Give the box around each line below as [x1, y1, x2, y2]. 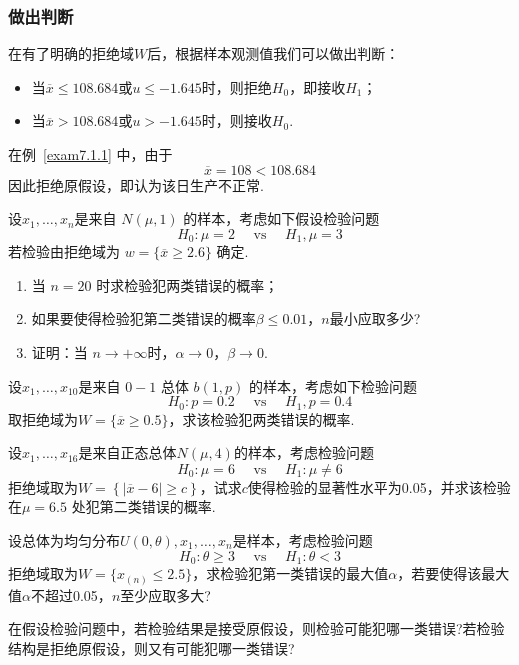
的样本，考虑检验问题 [233, 442, 374, 463]
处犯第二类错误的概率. [71, 496, 216, 517]
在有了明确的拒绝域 [8, 43, 134, 64]
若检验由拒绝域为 [8, 241, 120, 262]
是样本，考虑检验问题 [232, 530, 373, 551]
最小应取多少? [329, 308, 421, 329]
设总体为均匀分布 [8, 530, 120, 551]
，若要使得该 [397, 563, 482, 584]
